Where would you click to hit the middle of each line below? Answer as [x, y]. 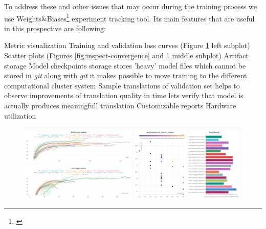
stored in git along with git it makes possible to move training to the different [126, 75]
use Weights [23, 18]
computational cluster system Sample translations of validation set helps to [122, 85]
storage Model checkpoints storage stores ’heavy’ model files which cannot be [125, 65]
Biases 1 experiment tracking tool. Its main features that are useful [151, 17]
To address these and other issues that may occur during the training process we [130, 6]
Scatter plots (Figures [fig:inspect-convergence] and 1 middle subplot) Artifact [126, 55]
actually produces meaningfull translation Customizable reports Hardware [120, 105]
